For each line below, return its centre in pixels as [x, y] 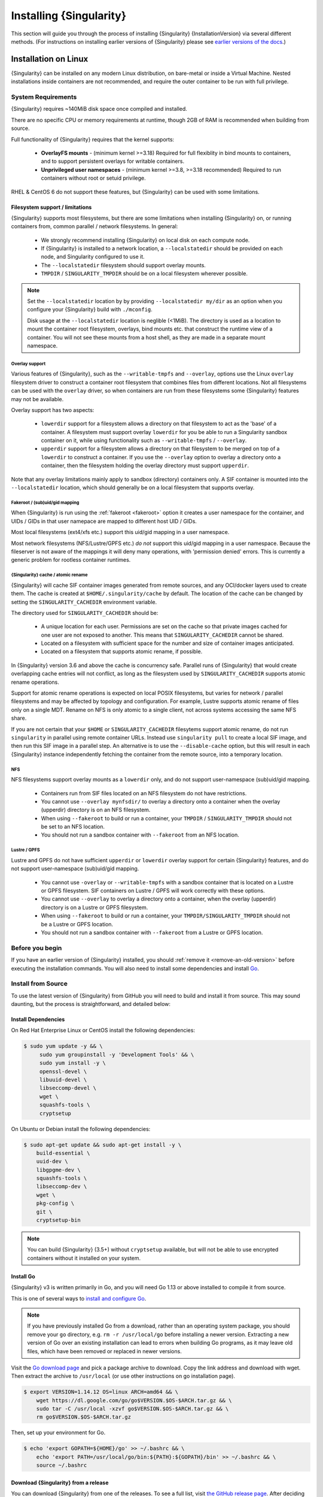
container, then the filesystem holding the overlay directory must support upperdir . [145, 466]
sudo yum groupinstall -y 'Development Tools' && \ [117, 1054]
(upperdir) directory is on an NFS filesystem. [96, 810]
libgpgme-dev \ [58, 1170]
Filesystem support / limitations [51, 207]
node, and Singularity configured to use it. [93, 257]
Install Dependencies [38, 1019]
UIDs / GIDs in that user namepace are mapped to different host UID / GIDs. [104, 521]
